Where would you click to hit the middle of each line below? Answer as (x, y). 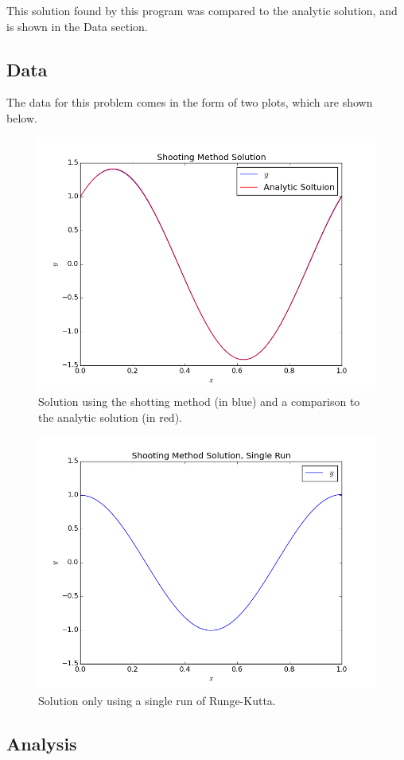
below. (22, 117)
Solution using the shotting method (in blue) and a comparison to (199, 401)
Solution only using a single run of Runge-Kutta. (157, 700)
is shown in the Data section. (77, 26)
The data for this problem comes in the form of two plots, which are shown (190, 102)
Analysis (42, 743)
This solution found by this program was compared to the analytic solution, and (202, 10)
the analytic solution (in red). (110, 417)
